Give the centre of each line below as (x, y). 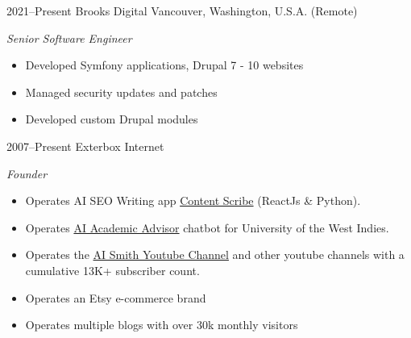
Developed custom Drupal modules (112, 119)
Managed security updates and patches (121, 92)
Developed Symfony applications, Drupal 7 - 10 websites (164, 65)
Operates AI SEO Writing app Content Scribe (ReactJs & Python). (193, 200)
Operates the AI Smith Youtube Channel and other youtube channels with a (215, 255)
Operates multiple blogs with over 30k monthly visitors (162, 325)
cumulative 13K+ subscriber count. (112, 270)
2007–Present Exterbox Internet (85, 146)
